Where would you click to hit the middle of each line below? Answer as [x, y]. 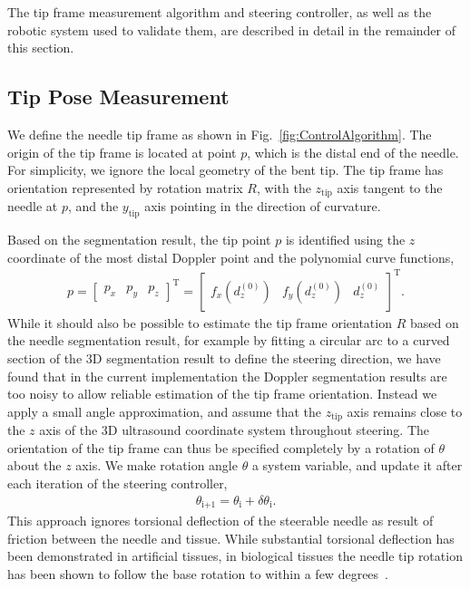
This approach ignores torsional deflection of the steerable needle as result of [220, 521]
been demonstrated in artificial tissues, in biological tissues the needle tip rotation [235, 556]
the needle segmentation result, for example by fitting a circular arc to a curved [229, 340]
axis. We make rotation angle [157, 465]
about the [34, 465]
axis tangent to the [390, 187]
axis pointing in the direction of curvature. [263, 206]
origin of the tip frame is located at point [122, 152]
